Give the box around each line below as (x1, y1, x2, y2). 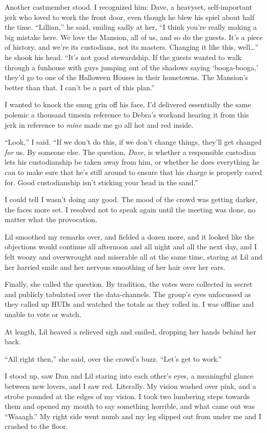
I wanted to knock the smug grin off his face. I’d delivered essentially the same (5, 99, 251, 110)
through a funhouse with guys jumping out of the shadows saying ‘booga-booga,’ (5, 62, 258, 72)
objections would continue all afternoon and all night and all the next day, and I (5, 241, 257, 252)
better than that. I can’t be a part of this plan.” (5, 82, 155, 92)
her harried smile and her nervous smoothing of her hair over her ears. (5, 261, 225, 272)
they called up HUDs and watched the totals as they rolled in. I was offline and (5, 299, 254, 309)
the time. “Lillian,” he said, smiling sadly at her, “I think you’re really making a (5, 22, 257, 32)
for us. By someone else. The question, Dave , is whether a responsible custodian (5, 146, 256, 157)
